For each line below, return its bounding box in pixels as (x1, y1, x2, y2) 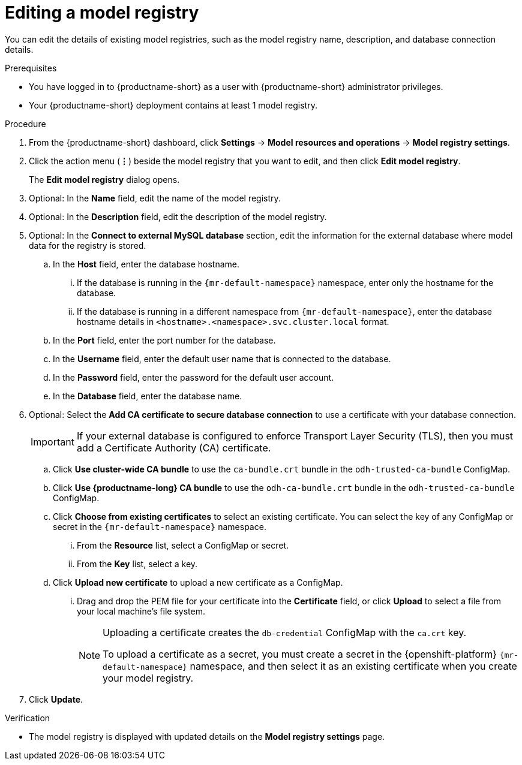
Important (31, 435, 74, 448)
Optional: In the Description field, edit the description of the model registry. (29, 211, 327, 222)
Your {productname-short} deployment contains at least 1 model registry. (29, 100, 317, 110)
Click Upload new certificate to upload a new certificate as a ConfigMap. (53, 577, 343, 588)
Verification (5, 712, 50, 723)
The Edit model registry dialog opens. (29, 174, 180, 185)
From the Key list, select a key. (77, 558, 198, 569)
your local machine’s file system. (77, 606, 205, 616)
